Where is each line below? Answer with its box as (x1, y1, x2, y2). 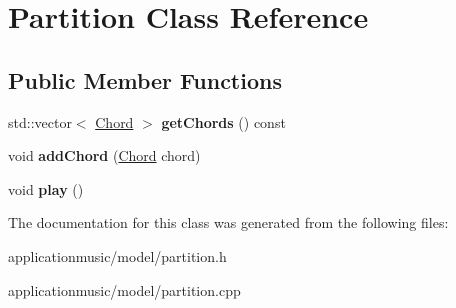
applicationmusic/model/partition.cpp (8, 279, 241, 300)
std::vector (8, 111, 72, 132)
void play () (8, 178, 84, 199)
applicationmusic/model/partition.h (8, 245, 227, 266)
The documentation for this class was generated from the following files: (8, 212, 449, 233)
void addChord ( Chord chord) (8, 145, 201, 166)
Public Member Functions (8, 64, 282, 95)
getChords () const (161, 111, 286, 132)
